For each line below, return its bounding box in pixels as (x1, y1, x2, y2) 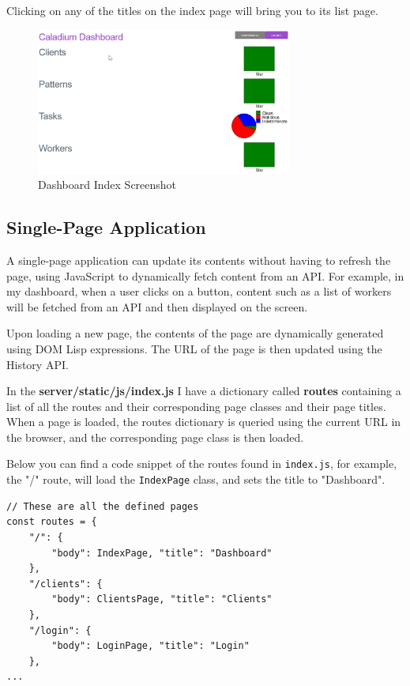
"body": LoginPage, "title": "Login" (51, 640, 250, 652)
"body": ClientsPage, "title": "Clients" (51, 594, 273, 605)
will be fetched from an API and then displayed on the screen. (6, 298, 308, 315)
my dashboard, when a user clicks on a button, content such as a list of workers (6, 283, 392, 300)
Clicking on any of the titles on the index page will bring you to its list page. (6, 2, 378, 18)
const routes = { (6, 516, 97, 528)
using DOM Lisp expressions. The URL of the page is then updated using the (6, 340, 382, 356)
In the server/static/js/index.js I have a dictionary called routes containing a (6, 383, 401, 399)
